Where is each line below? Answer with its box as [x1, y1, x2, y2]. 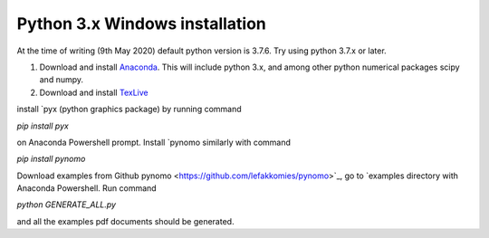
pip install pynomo [16, 154, 86, 165]
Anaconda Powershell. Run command [16, 183, 158, 194]
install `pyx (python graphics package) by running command [16, 104, 242, 115]
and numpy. [39, 74, 84, 85]
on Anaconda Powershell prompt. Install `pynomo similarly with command [16, 137, 292, 148]
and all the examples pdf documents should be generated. [16, 215, 235, 226]
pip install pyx [16, 120, 70, 131]
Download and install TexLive [39, 87, 149, 98]
